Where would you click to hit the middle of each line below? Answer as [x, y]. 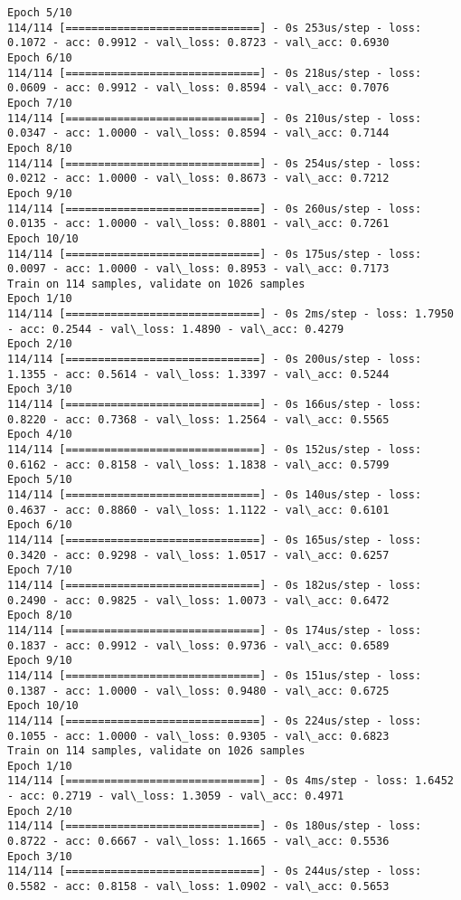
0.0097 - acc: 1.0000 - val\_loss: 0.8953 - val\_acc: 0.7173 [198, 269]
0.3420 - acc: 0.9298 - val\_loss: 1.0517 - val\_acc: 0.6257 [198, 555]
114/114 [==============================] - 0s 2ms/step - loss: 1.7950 [230, 314]
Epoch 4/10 [40, 435]
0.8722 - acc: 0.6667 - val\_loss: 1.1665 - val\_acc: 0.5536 [198, 842]
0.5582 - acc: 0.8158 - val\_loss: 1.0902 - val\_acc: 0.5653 [198, 887]
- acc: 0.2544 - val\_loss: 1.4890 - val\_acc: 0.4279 [176, 329]
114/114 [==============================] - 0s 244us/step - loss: [215, 872]
